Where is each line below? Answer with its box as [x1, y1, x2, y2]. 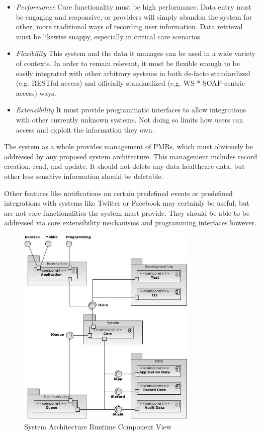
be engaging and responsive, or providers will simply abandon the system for [16, 11, 252, 22]
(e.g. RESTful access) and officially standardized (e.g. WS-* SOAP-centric [16, 78, 245, 88]
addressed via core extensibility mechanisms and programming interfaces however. [4, 217, 256, 228]
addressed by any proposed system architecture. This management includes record [4, 151, 257, 161]
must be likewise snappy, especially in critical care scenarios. [16, 31, 202, 41]
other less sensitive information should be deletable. [4, 170, 163, 181]
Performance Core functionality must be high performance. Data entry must [16, 2, 252, 12]
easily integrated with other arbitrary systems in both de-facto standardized [16, 68, 250, 78]
